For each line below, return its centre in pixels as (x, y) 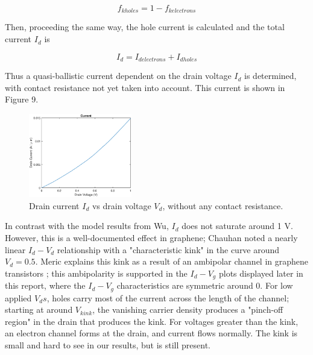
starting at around (39, 309)
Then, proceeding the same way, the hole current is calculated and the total (145, 27)
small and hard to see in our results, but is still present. (108, 345)
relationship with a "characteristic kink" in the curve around (168, 249)
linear (15, 249)
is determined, (270, 76)
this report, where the (45, 285)
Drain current (54, 205)
